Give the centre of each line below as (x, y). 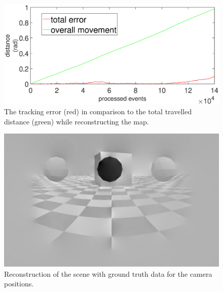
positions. (19, 284)
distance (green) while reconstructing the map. (77, 121)
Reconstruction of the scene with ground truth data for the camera (108, 273)
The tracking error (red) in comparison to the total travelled (98, 111)
